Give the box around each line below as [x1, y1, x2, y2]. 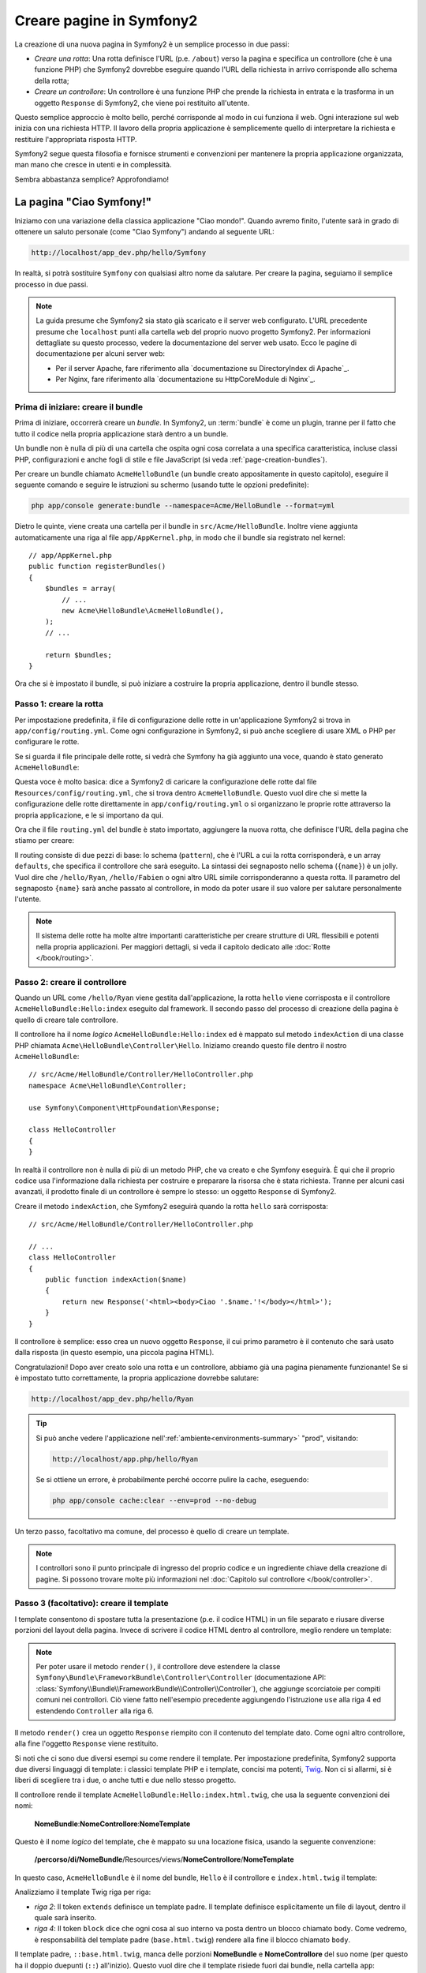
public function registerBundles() [28, 562, 166, 571]
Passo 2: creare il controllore [14, 976, 127, 987]
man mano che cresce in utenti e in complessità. [14, 160, 172, 170]
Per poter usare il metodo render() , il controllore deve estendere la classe [35, 1661, 281, 1671]
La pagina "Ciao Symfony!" [14, 195, 152, 208]
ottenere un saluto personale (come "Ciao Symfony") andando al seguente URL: [14, 227, 275, 237]
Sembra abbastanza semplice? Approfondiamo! [14, 174, 170, 184]
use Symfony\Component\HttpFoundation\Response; [28, 1103, 220, 1112]
